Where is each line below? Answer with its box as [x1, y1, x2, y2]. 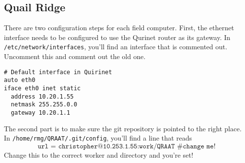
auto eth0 [4, 77, 36, 84]
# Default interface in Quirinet [4, 68, 112, 76]
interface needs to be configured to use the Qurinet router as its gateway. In [4, 32, 230, 42]
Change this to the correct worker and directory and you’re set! [4, 149, 193, 160]
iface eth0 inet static [4, 84, 81, 92]
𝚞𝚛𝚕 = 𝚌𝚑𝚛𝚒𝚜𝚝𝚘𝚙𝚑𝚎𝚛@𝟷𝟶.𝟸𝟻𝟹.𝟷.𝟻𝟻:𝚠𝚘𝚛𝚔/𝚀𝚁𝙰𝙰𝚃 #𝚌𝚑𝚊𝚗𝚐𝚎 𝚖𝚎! [38, 143, 216, 150]
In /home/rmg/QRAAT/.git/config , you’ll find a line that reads [4, 133, 192, 143]
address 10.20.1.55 [11, 93, 74, 100]
